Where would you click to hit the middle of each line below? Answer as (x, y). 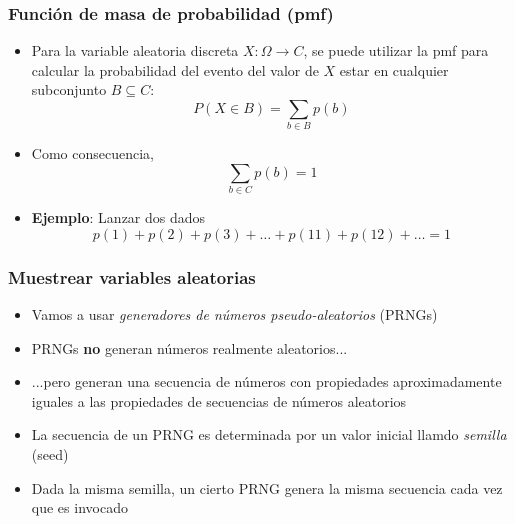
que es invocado (79, 507)
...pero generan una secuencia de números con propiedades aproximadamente (266, 381)
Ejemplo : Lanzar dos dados (118, 217)
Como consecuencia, (92, 153)
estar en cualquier (394, 69)
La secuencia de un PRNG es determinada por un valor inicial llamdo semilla (269, 434)
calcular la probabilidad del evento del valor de (175, 69)
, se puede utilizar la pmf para (396, 50)
